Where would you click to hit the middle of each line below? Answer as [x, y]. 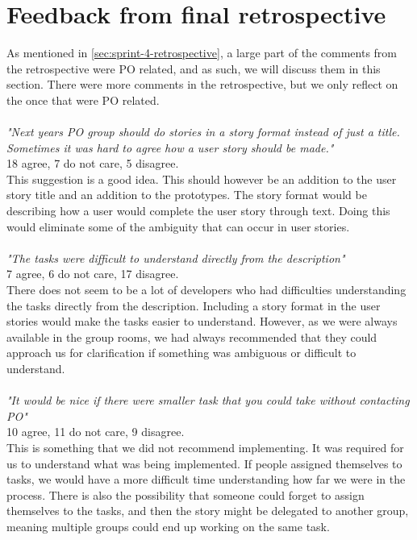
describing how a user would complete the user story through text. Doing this [198, 211]
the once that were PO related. [83, 100]
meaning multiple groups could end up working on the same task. [168, 526]
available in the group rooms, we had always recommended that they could [192, 336]
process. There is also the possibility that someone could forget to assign [186, 494]
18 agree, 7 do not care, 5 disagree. [93, 163]
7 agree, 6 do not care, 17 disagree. [93, 274]
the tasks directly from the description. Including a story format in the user [194, 305]
